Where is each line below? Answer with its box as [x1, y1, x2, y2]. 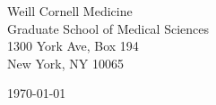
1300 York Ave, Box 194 [7, 36, 139, 55]
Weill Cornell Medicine [7, 2, 133, 20]
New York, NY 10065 [7, 53, 124, 72]
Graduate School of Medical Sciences [7, 19, 209, 37]
